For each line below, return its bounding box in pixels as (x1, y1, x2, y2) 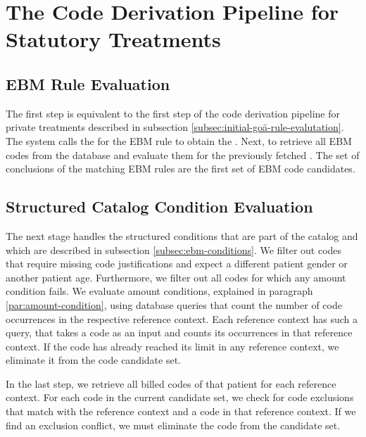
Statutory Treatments (6, 25, 221, 53)
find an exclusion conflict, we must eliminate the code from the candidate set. (6, 417, 341, 432)
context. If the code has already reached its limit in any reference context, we (6, 338, 339, 353)
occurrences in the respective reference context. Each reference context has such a (6, 311, 358, 326)
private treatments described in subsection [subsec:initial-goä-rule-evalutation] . (6, 120, 344, 134)
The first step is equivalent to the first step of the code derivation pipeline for (6, 106, 340, 120)
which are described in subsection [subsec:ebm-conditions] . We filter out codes (6, 242, 342, 257)
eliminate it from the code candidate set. (6, 353, 181, 367)
